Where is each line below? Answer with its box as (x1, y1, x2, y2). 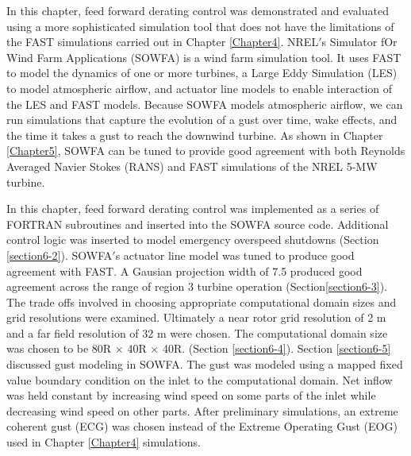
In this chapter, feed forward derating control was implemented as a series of (6, 200, 379, 217)
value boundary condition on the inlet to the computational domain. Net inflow (6, 371, 393, 388)
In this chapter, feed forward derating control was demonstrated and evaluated (6, 2, 389, 18)
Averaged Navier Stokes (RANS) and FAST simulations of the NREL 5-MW (6, 157, 378, 174)
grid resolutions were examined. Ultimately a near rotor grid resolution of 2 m (6, 309, 386, 326)
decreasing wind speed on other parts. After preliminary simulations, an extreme (6, 402, 398, 419)
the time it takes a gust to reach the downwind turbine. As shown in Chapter (6, 126, 383, 143)
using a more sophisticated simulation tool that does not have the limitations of (6, 17, 394, 34)
